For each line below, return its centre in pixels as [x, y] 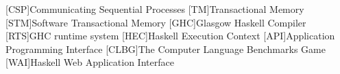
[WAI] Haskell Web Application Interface [90, 62]
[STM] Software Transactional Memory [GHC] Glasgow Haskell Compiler [156, 22]
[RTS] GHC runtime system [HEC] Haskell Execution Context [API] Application [170, 36]
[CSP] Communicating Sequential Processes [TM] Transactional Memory [155, 9]
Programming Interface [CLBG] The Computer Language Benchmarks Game [166, 49]
